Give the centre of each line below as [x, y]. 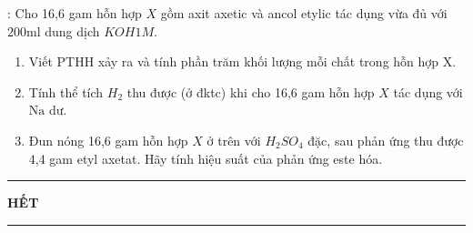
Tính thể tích [66, 91]
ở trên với [234, 140]
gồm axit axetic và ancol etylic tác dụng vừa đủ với [304, 13]
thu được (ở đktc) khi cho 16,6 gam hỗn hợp [251, 91]
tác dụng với [428, 91]
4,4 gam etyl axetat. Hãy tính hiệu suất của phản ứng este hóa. [206, 158]
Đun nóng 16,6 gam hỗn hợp [108, 140]
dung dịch [72, 30]
